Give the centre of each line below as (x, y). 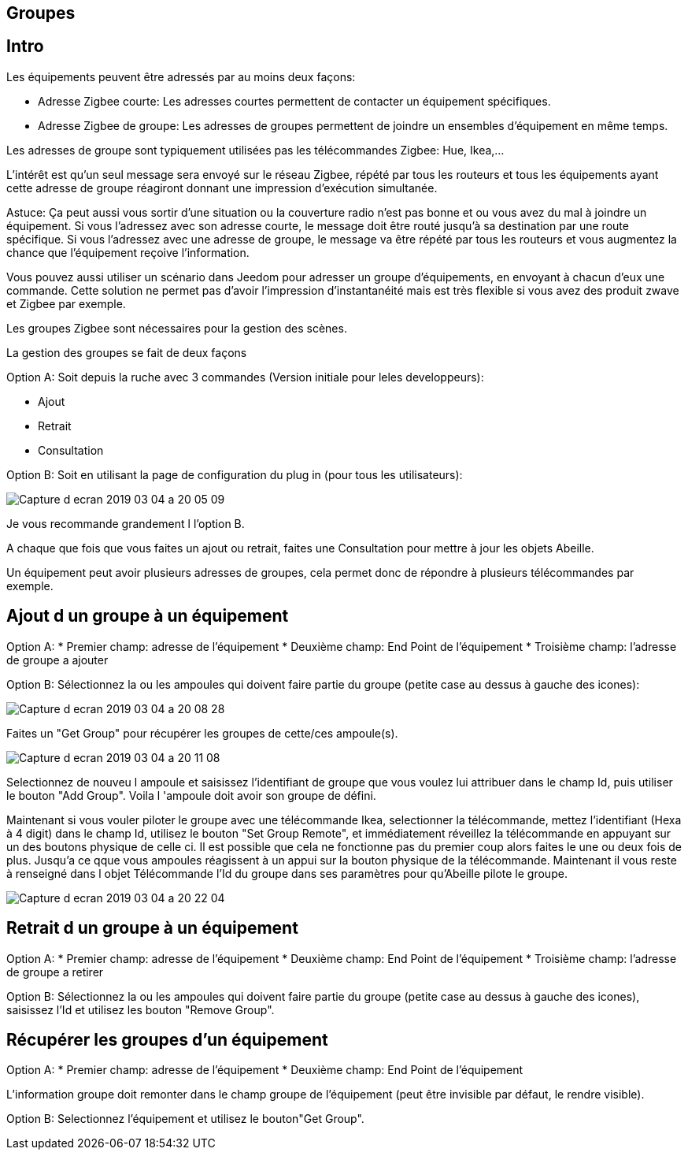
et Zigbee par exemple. (66, 303)
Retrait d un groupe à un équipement (152, 928)
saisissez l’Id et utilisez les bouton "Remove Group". (141, 1009)
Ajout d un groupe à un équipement (148, 616)
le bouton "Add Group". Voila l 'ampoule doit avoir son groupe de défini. (191, 795)
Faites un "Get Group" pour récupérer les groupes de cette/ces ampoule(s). (202, 733)
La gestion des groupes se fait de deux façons (127, 352)
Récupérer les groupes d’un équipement (167, 1039)
